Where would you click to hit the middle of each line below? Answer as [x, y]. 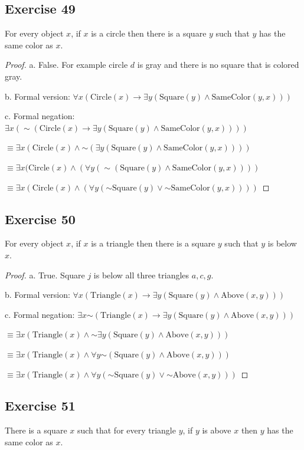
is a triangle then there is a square [153, 243]
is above [217, 430]
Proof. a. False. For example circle [66, 65]
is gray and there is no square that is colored [218, 65]
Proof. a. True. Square [45, 275]
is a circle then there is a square [149, 33]
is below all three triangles [141, 275]
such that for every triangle [126, 430]
